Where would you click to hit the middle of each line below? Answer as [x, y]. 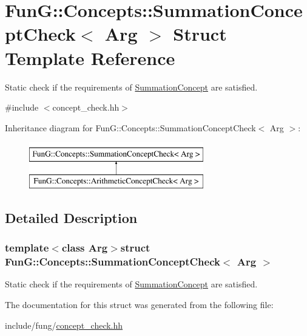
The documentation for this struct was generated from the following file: [139, 304]
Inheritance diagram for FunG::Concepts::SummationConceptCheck [130, 127]
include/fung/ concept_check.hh [64, 325]
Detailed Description [71, 217]
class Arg [85, 248]
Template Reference [90, 57]
